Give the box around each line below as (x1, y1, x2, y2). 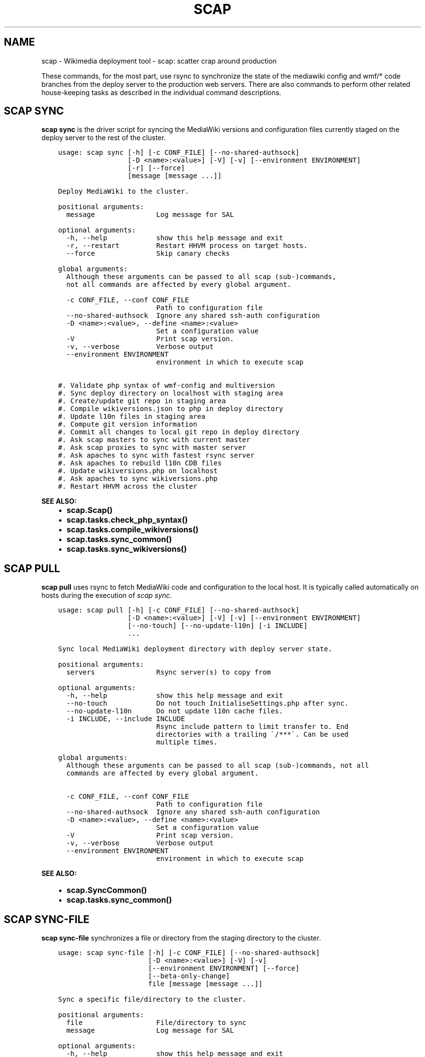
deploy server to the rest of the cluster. (41, 133, 166, 142)
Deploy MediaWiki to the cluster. (58, 187, 189, 196)
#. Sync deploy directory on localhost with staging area (58, 389, 283, 397)
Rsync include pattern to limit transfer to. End (156, 723, 349, 731)
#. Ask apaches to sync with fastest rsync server (58, 451, 255, 460)
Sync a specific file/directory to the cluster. (58, 995, 246, 1004)
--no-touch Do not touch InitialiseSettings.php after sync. (66, 699, 349, 708)
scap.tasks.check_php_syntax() (66, 515, 188, 525)
